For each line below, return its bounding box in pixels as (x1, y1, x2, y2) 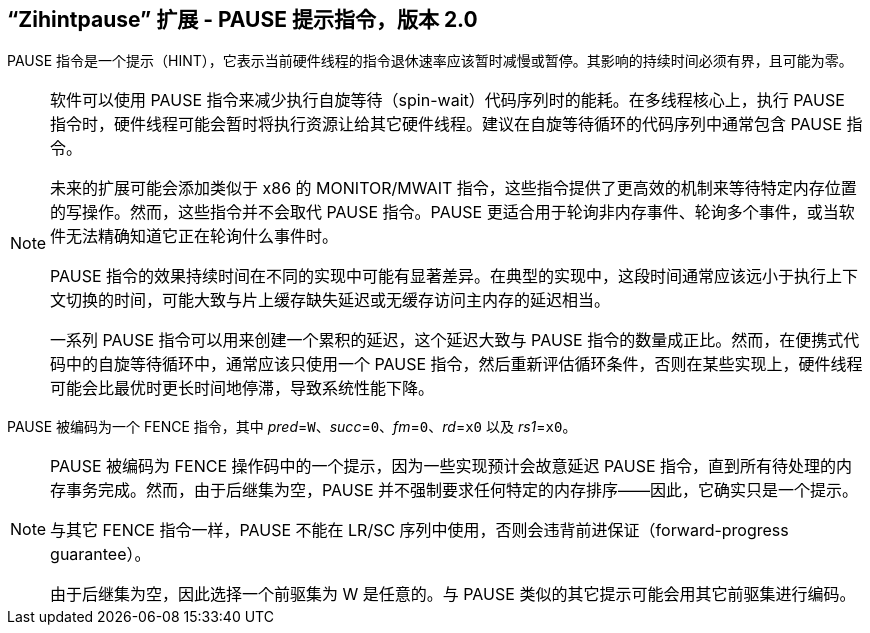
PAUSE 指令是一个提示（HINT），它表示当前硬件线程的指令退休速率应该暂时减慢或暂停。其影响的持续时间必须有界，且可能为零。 (7, 52, 853, 70)
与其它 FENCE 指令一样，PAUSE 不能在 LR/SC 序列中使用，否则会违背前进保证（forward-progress (50, 520, 789, 541)
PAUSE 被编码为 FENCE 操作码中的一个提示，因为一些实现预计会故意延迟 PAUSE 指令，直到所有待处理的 (50, 456, 837, 477)
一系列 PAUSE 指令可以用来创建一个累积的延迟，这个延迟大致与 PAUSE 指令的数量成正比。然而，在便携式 (50, 330, 844, 351)
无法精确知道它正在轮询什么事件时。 (66, 226, 339, 247)
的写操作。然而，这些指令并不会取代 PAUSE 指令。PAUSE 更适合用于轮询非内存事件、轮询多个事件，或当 (50, 202, 839, 223)
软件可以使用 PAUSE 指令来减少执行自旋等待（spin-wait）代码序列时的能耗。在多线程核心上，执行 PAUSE (50, 90, 845, 111)
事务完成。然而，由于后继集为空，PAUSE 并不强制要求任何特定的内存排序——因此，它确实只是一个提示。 (66, 480, 859, 501)
